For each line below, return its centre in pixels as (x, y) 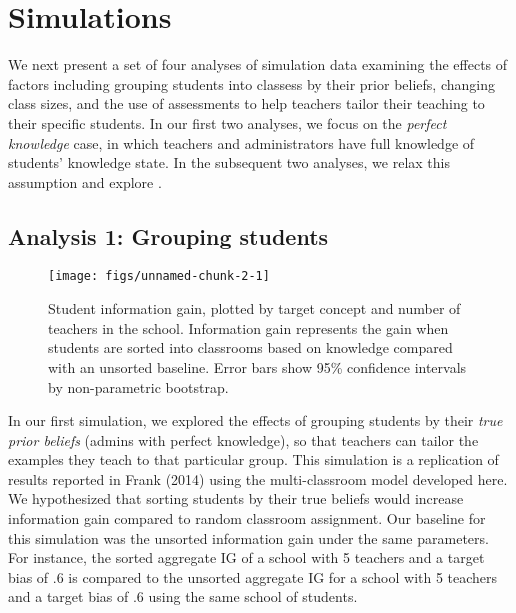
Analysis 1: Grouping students (168, 235)
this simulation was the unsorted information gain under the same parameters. (248, 537)
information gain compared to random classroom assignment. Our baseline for (247, 518)
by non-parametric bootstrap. (138, 386)
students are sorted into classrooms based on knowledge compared (250, 347)
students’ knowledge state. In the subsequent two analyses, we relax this (229, 162)
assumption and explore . (85, 181)
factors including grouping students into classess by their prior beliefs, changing (251, 83)
